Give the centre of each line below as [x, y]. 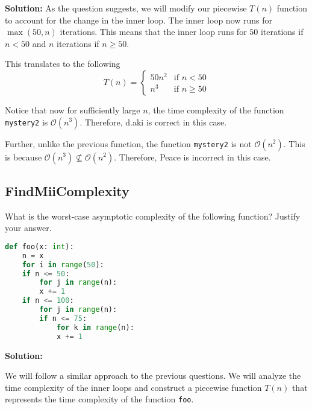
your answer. [28, 228]
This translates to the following [63, 64]
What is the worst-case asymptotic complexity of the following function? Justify [153, 216]
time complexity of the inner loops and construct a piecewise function [133, 387]
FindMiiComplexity [67, 190]
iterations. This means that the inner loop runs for [153, 32]
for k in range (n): [95, 327]
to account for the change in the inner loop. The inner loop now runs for [139, 20]
